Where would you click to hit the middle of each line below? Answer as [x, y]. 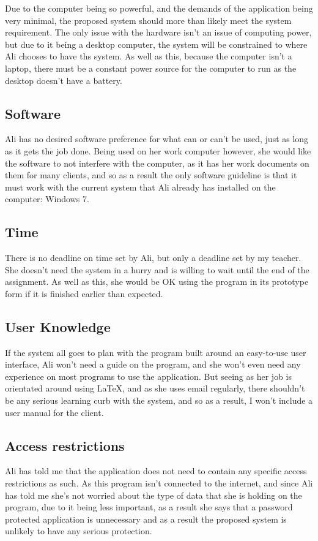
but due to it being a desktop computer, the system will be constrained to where [156, 44]
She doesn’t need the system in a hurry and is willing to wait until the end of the [157, 269]
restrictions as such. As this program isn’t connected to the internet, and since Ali [159, 483]
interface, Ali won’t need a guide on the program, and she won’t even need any [153, 364]
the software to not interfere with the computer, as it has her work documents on [157, 163]
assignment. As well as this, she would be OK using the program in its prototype [157, 282]
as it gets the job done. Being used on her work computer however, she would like [158, 150]
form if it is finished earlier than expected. [84, 293]
